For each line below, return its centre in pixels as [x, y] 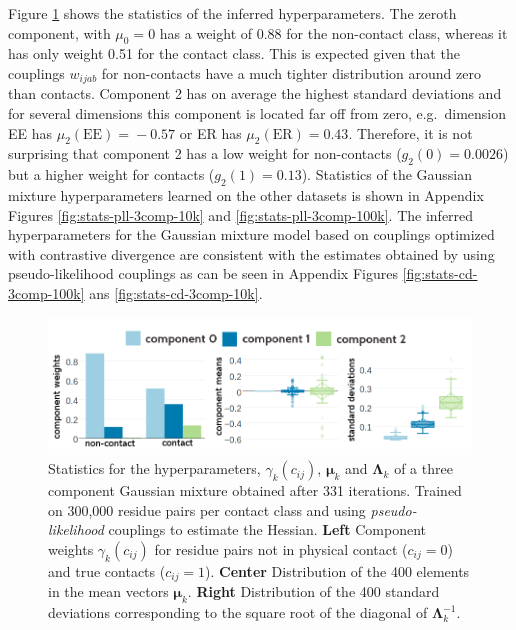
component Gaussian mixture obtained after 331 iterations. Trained [255, 490]
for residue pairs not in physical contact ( [281, 548]
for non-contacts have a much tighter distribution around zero [291, 72]
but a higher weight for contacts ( [111, 174]
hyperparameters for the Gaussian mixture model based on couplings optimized [251, 234]
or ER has [210, 132]
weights [71, 548]
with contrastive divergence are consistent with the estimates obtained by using [251, 253]
